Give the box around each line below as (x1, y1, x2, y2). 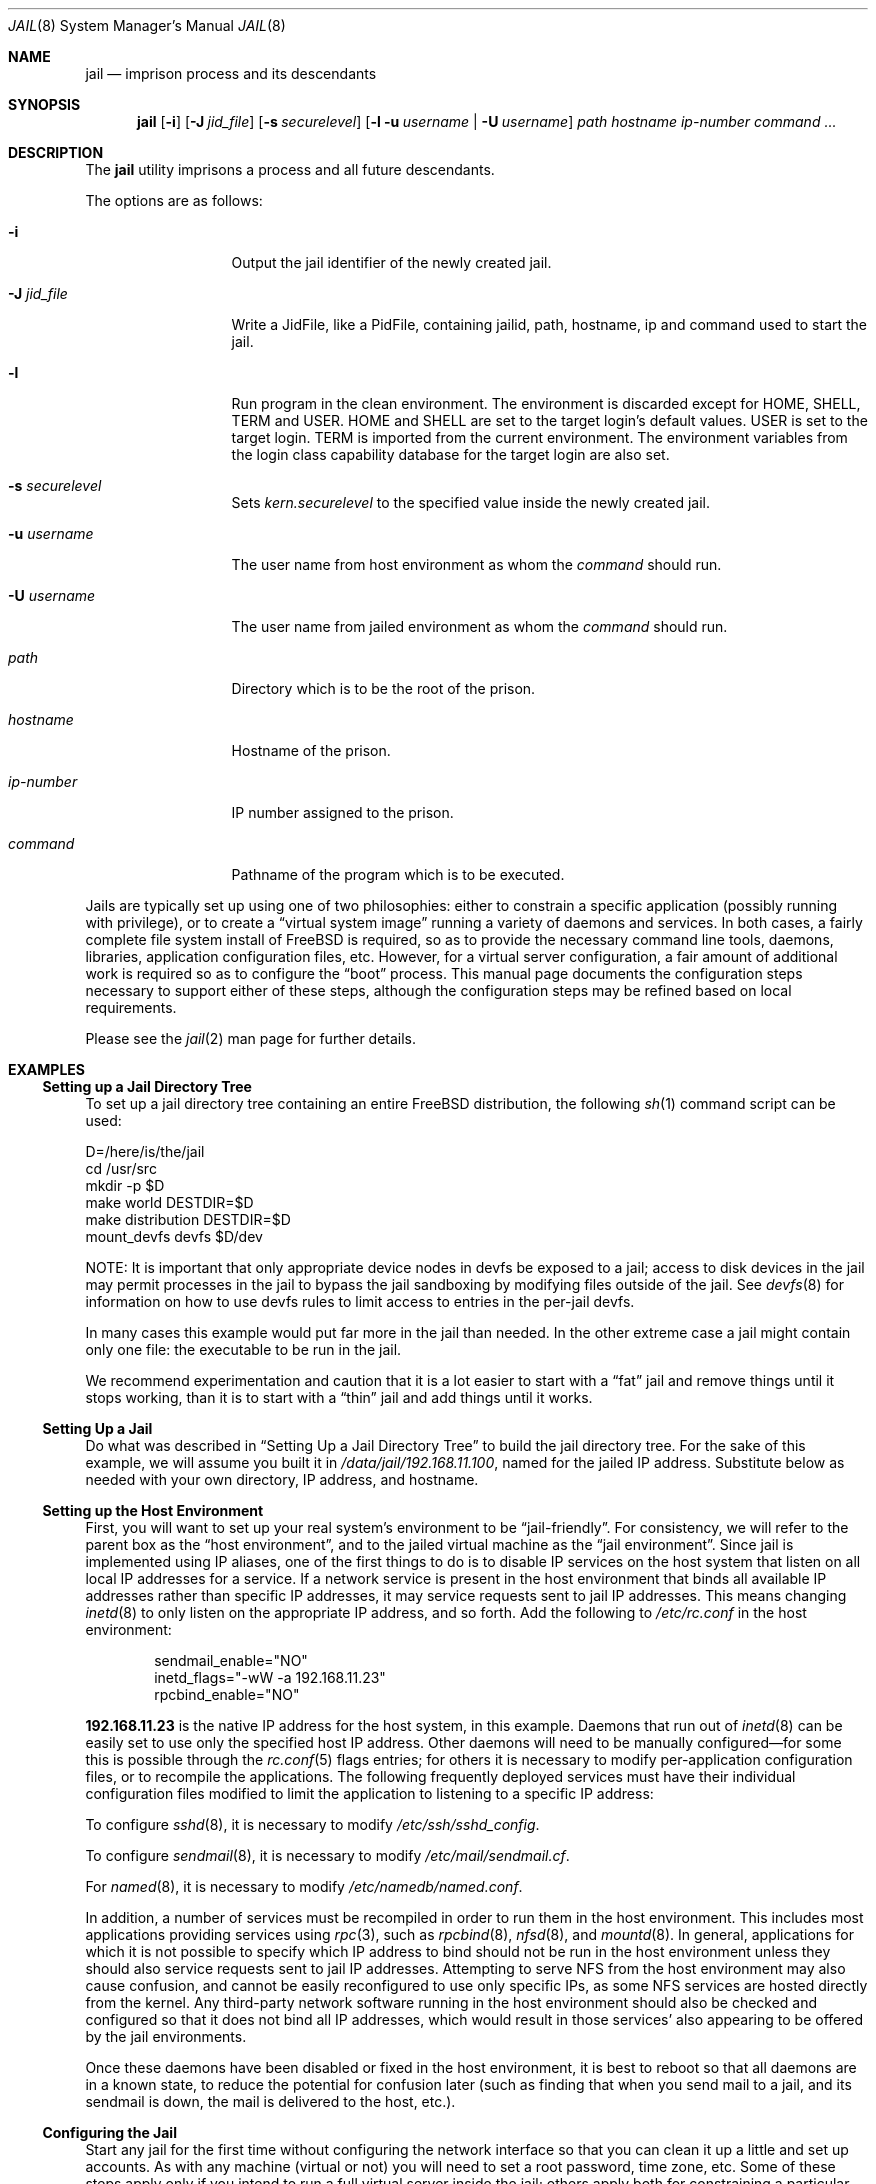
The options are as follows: (85, 192, 263, 209)
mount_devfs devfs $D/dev (85, 1228, 263, 1245)
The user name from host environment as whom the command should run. (231, 556, 722, 573)
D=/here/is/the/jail (85, 1143, 205, 1160)
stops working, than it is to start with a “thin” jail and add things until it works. (85, 1389, 593, 1406)
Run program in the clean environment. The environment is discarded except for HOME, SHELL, (231, 395, 861, 412)
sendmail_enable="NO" (154, 1652, 308, 1669)
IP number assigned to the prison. (231, 804, 454, 821)
